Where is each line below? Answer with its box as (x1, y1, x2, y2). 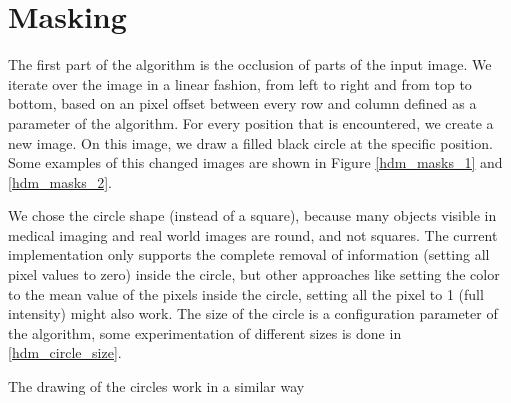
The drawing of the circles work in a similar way (8, 376, 305, 397)
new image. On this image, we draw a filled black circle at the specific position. (8, 132, 493, 153)
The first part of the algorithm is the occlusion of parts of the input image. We (8, 54, 492, 75)
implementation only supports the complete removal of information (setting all (8, 244, 490, 265)
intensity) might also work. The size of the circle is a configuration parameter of (8, 303, 498, 324)
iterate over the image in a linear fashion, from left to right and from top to (8, 73, 472, 94)
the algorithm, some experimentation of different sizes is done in (8, 322, 402, 343)
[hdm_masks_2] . (8, 171, 113, 192)
